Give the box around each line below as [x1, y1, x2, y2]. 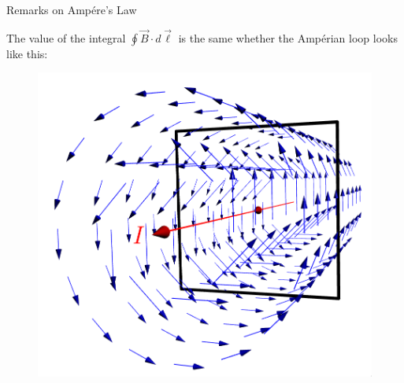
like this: [6, 45, 48, 61]
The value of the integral [6, 29, 126, 46]
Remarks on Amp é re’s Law [6, 2, 137, 17]
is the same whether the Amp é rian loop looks [178, 29, 398, 46]
